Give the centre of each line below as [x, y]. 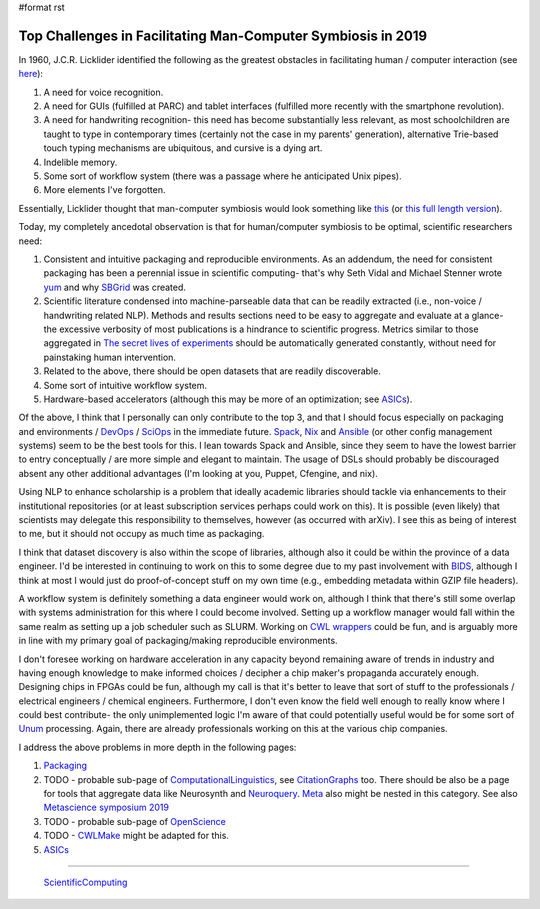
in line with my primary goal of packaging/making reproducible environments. [178, 641]
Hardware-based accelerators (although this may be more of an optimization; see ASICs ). [228, 399]
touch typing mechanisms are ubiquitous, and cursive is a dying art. [183, 148]
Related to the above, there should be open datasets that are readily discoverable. [212, 371]
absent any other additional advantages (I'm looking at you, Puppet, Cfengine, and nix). [198, 473]
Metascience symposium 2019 [106, 807]
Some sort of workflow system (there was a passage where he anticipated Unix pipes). [222, 176]
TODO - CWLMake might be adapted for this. [136, 836]
